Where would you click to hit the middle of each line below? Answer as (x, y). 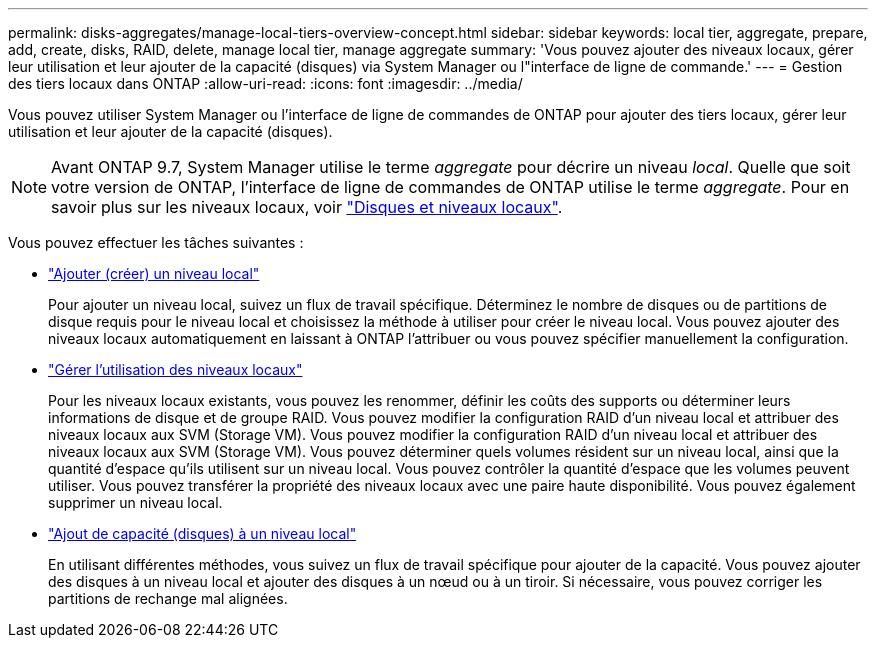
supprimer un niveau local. (135, 502)
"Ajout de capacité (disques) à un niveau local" (202, 533)
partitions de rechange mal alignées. (168, 598)
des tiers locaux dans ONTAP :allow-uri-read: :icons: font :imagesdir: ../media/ (265, 83)
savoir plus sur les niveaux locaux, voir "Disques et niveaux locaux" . (307, 207)
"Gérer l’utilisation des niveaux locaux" (175, 369)
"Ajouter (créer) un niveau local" (154, 273)
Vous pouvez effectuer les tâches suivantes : (156, 242)
